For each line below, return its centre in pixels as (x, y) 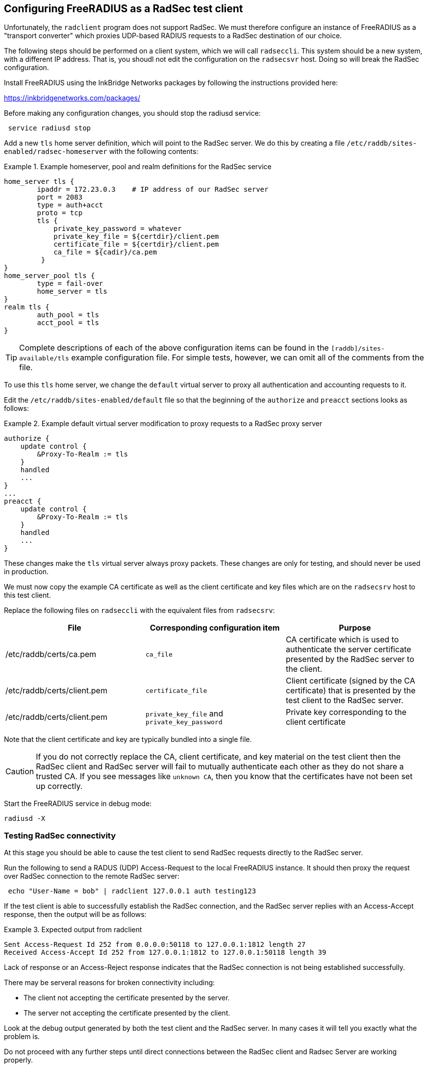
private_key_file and (184, 713)
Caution (20, 772)
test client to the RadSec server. (344, 700)
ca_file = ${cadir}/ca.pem (105, 252)
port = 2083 (60, 197)
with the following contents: (154, 152)
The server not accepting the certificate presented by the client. (127, 1013)
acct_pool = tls (68, 323)
